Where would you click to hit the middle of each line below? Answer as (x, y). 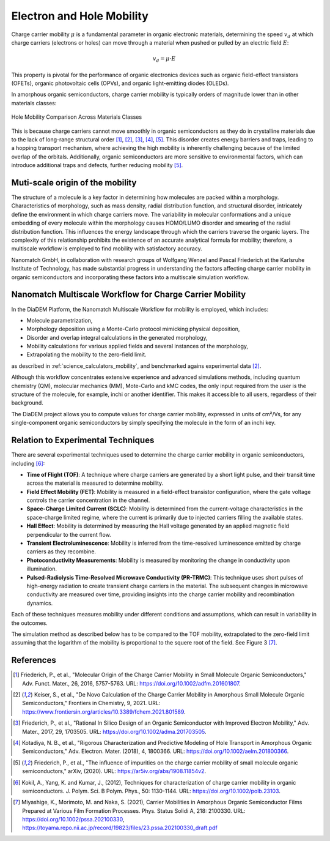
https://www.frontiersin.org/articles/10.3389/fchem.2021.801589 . (104, 712)
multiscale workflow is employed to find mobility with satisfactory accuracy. (107, 249)
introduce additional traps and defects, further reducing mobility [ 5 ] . (97, 165)
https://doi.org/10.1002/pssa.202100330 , (73, 820)
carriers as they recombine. (61, 551)
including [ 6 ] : (28, 463)
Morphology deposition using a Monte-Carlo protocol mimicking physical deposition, (133, 329)
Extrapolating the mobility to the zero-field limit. (86, 354)
